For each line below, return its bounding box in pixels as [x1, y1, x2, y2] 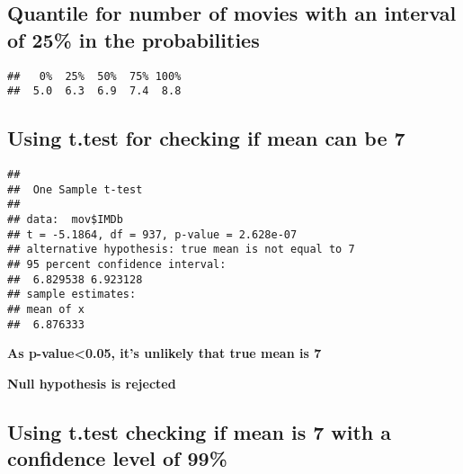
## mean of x [7, 303, 85, 317]
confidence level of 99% [7, 444, 227, 472]
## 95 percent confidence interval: [7, 258, 227, 272]
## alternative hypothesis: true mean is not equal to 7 [7, 243, 355, 256]
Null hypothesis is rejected [7, 373, 176, 392]
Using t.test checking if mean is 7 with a [7, 417, 392, 445]
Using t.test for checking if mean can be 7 [7, 124, 405, 152]
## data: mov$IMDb [7, 213, 123, 227]
